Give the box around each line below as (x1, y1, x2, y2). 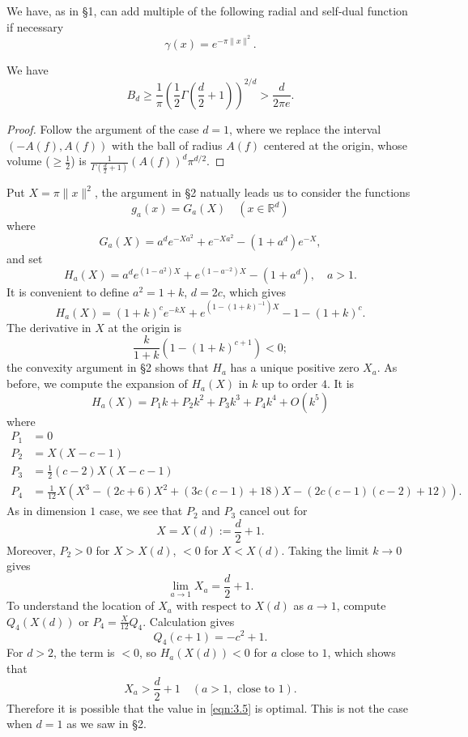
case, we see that (99, 502, 183, 519)
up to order (262, 375, 318, 392)
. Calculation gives (143, 612, 235, 629)
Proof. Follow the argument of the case (6, 120, 199, 137)
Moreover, (6, 541, 56, 558)
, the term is (53, 644, 115, 661)
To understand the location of (6, 597, 155, 614)
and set (6, 249, 43, 266)
